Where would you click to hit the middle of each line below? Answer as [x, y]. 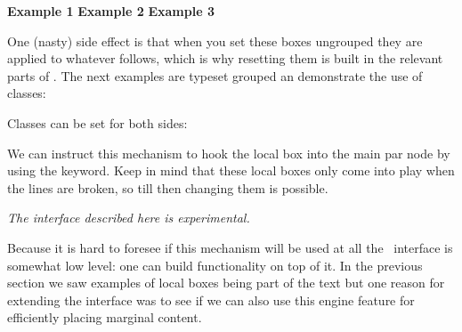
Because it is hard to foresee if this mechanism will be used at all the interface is [230, 247]
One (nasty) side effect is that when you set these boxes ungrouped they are [215, 40]
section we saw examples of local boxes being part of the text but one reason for [226, 283]
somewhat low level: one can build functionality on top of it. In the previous [215, 265]
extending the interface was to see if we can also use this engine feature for [211, 300]
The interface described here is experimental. [129, 218]
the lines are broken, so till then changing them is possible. [168, 187]
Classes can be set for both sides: [97, 122]
